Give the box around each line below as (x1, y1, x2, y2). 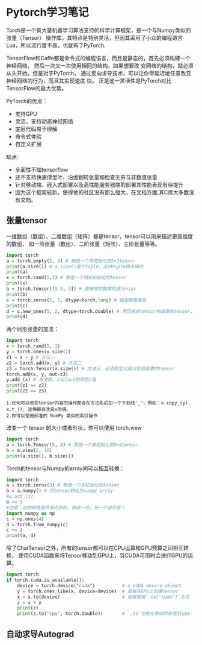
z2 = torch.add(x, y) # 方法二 (6, 360, 82, 366)
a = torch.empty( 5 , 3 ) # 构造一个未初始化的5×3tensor (6, 257, 136, 264)
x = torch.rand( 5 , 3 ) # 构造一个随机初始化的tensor (6, 275, 127, 281)
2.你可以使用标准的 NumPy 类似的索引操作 (6, 413, 98, 419)
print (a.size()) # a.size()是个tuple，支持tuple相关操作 (6, 263, 144, 269)
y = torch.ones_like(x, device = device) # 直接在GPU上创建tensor (17, 588, 179, 594)
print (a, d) (6, 533, 36, 539)
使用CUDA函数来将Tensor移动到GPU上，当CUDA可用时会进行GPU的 (17, 552, 188, 559)
